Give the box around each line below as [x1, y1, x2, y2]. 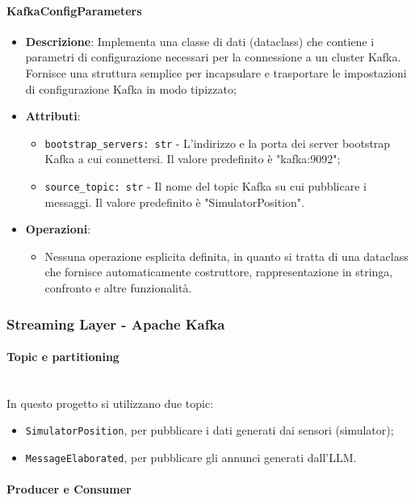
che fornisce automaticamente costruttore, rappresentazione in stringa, [44, 263, 393, 280]
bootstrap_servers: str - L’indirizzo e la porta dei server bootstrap [44, 134, 391, 151]
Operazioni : [25, 221, 91, 237]
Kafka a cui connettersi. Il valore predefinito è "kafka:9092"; [44, 150, 341, 167]
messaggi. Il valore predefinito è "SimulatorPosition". [44, 193, 304, 210]
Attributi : [25, 107, 81, 124]
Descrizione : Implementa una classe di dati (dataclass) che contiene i [25, 32, 375, 49]
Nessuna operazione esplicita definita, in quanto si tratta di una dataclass [44, 247, 409, 264]
